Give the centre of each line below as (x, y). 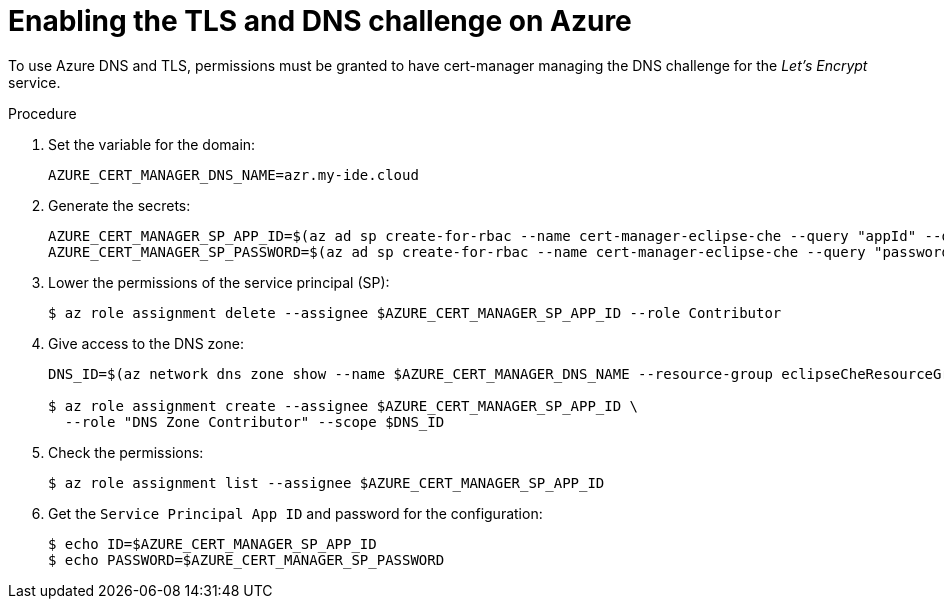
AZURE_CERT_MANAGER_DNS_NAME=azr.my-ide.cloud (233, 174)
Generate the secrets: (119, 205)
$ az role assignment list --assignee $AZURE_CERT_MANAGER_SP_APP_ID (326, 482)
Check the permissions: (126, 452)
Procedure (42, 113)
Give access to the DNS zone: (146, 343)
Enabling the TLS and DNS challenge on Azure (320, 21)
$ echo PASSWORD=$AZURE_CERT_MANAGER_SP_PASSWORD (246, 559)
